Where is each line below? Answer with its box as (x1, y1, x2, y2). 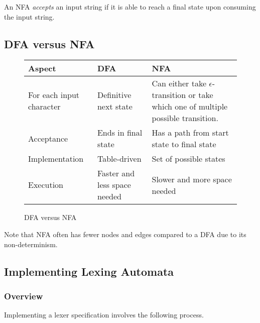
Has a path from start (152, 127, 229, 139)
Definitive (97, 89, 132, 101)
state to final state (152, 138, 216, 150)
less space (97, 179, 131, 191)
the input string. (4, 11, 55, 22)
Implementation (28, 153, 84, 165)
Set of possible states (152, 153, 225, 165)
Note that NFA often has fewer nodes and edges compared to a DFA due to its (4, 229, 246, 239)
